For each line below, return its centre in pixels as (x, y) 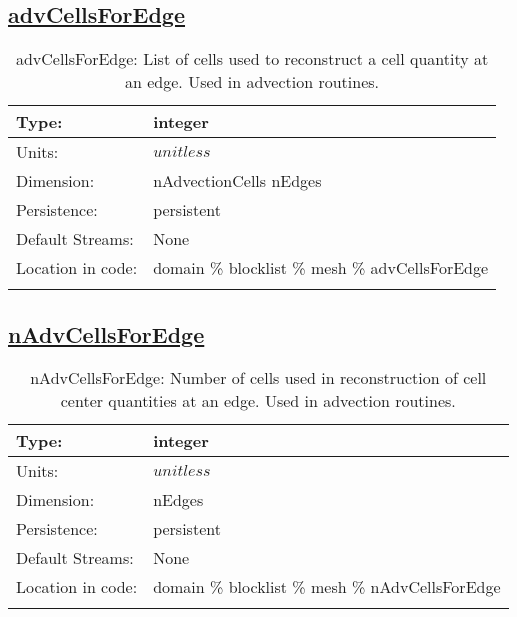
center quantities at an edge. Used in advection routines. (258, 401)
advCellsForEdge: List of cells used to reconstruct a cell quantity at (252, 59)
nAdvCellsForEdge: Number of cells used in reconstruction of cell (258, 378)
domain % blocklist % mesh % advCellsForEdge (321, 268)
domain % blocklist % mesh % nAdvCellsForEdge (327, 587)
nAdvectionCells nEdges (237, 181)
